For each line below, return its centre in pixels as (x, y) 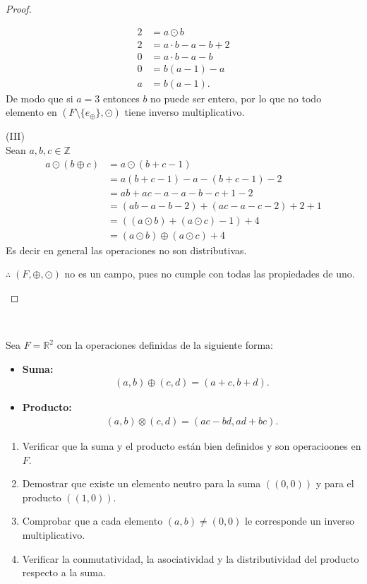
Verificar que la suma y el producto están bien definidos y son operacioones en (192, 445)
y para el (335, 483)
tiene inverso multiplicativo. (185, 112)
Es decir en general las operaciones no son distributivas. (126, 250)
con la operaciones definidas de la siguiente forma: (165, 345)
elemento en (31, 112)
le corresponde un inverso (300, 521)
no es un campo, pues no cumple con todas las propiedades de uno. (210, 274)
